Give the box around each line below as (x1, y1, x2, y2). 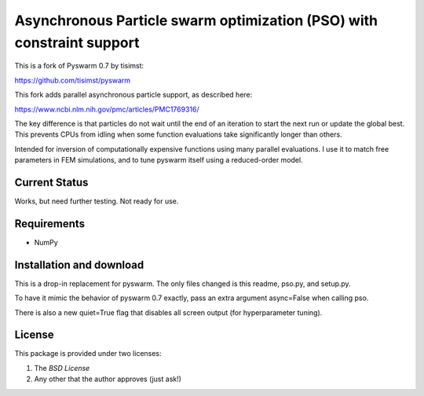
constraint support (14, 34, 140, 51)
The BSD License (34, 363, 90, 372)
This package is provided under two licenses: (14, 349, 162, 358)
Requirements (14, 217, 86, 230)
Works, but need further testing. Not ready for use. (14, 196, 179, 206)
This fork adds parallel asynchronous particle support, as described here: (14, 90, 253, 100)
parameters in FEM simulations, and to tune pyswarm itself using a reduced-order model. (14, 156, 303, 165)
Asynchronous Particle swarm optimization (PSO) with (14, 12, 378, 29)
